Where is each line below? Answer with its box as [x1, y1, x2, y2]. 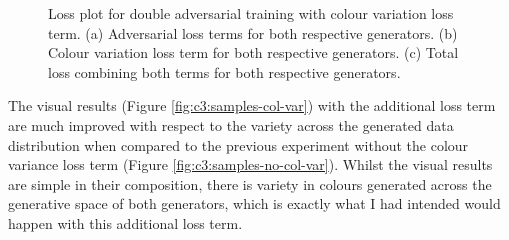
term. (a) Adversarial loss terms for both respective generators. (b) [48, 22, 458, 43]
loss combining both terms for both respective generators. [48, 61, 401, 82]
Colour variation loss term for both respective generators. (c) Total [48, 42, 459, 63]
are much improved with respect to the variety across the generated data [8, 114, 454, 135]
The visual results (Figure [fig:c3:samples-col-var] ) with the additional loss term [8, 95, 496, 116]
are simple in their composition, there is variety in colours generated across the [8, 173, 492, 194]
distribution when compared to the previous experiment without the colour [8, 134, 469, 155]
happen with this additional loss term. [8, 212, 243, 233]
